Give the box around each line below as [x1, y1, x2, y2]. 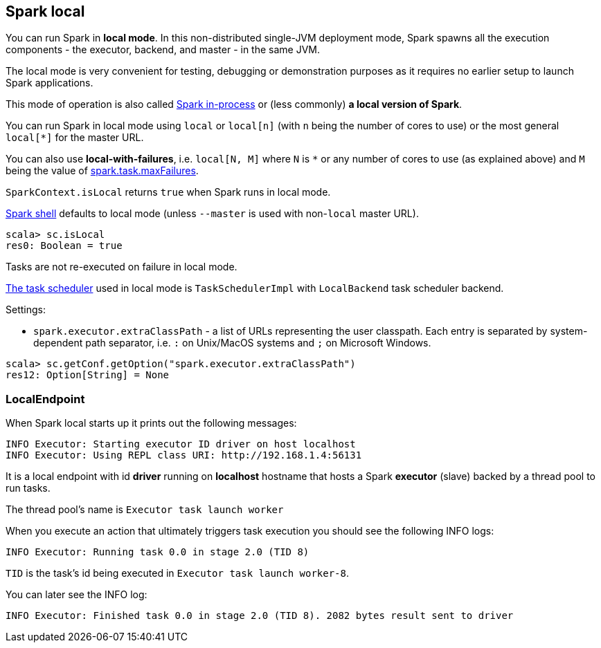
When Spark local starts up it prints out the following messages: [6, 417, 297, 429]
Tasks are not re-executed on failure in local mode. [6, 261, 237, 273]
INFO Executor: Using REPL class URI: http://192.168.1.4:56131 [6, 450, 362, 461]
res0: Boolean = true [6, 240, 123, 252]
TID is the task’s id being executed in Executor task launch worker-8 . [6, 567, 350, 580]
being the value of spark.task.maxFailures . [6, 165, 199, 177]
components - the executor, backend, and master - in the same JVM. [6, 44, 321, 56]
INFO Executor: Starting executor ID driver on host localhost [6, 438, 356, 450]
